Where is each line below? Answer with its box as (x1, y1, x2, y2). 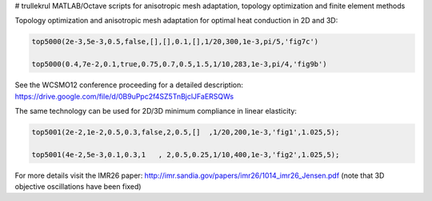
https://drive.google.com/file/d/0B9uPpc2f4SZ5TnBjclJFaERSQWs (14, 91, 234, 101)
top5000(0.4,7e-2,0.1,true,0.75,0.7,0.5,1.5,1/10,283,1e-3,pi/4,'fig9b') (31, 60, 327, 69)
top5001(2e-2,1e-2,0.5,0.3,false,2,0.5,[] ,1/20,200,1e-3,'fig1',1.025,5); (31, 127, 340, 136)
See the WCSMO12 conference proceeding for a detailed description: (14, 80, 244, 90)
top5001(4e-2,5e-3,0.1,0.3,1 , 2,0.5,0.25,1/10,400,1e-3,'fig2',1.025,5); (31, 150, 340, 159)
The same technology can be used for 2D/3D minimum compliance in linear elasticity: (14, 106, 298, 115)
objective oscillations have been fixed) (14, 182, 142, 191)
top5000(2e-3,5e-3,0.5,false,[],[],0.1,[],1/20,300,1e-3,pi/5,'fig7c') (31, 37, 319, 46)
